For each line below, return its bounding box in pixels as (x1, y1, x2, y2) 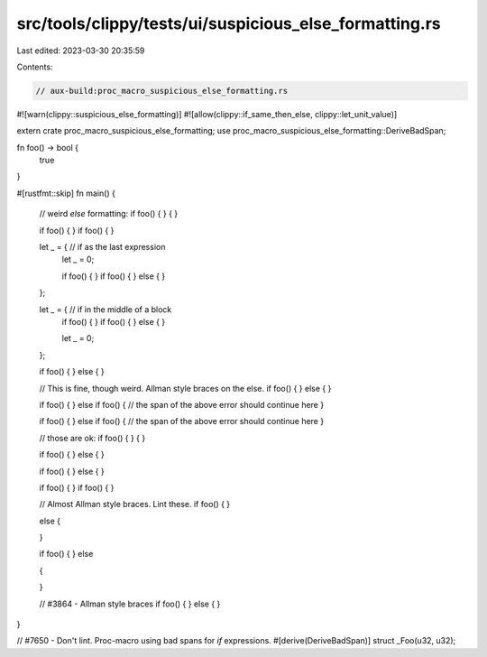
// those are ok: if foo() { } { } (39, 432, 146, 443)
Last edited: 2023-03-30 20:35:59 (16, 45, 145, 56)
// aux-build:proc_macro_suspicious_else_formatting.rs (35, 86, 289, 96)
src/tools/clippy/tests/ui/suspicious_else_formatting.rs (16, 14, 441, 33)
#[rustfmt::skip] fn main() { (16, 188, 116, 199)
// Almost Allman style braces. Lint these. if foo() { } (39, 499, 231, 510)
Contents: (16, 61, 53, 72)
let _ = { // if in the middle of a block (39, 303, 172, 315)
